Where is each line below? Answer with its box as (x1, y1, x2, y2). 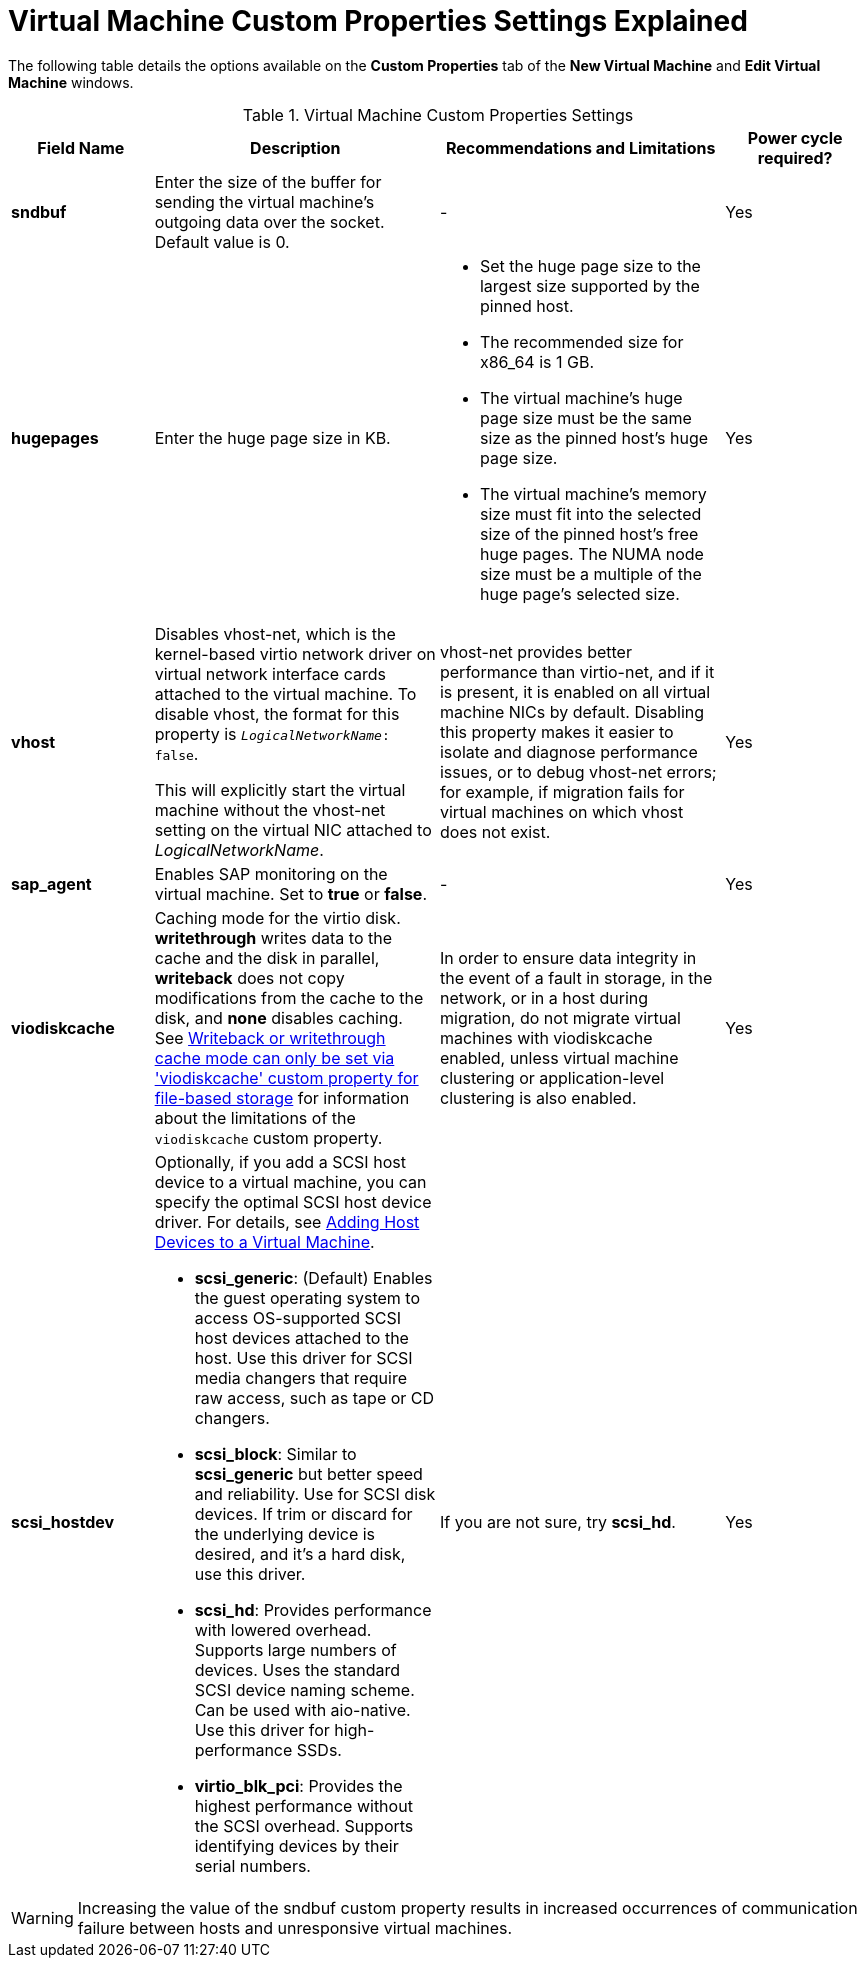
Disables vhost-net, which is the (154, 623, 396, 644)
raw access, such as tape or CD (194, 1387, 435, 1408)
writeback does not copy (154, 967, 345, 988)
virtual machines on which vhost (439, 801, 684, 822)
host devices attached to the (194, 1327, 409, 1348)
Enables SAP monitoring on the (154, 863, 388, 884)
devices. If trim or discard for (194, 1503, 413, 1524)
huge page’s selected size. (479, 583, 680, 604)
